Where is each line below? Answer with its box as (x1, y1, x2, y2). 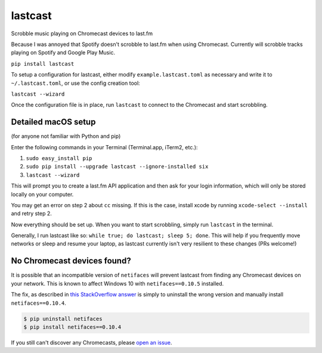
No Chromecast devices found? (11, 256, 131, 266)
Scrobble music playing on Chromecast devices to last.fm (11, 30, 153, 37)
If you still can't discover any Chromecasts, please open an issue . (11, 339, 172, 346)
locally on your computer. (11, 191, 74, 198)
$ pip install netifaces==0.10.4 (23, 323, 122, 330)
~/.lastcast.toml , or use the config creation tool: (11, 79, 140, 87)
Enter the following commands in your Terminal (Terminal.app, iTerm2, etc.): (11, 143, 198, 151)
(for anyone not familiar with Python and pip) (11, 133, 121, 140)
